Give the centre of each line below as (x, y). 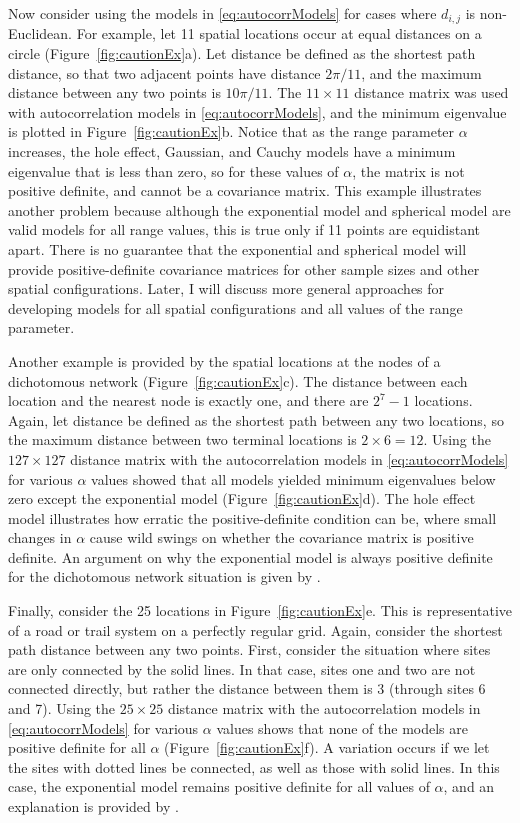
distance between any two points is (114, 92)
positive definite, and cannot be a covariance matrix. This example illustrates (245, 190)
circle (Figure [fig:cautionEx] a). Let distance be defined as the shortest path (242, 53)
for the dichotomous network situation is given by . (164, 576)
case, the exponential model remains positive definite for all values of (219, 786)
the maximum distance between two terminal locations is (182, 439)
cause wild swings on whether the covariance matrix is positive (281, 537)
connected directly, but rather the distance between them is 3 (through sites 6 (247, 688)
